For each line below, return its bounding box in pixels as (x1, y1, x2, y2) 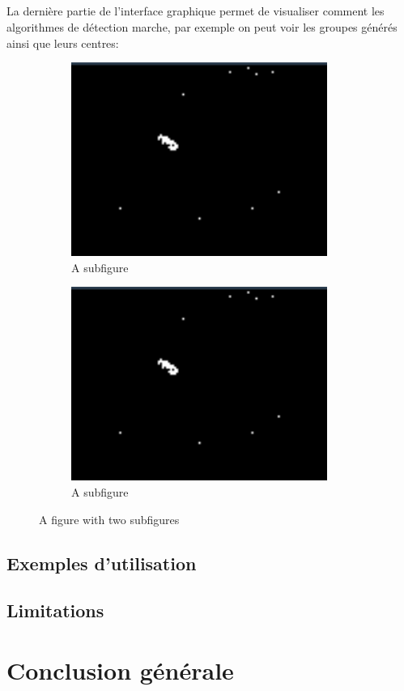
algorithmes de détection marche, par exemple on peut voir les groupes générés (6, 18, 398, 35)
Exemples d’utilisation (6, 550, 197, 575)
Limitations (6, 598, 104, 623)
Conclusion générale (6, 653, 234, 686)
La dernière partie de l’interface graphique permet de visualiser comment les (6, 2, 385, 19)
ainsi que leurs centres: (6, 34, 119, 51)
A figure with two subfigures (39, 510, 180, 527)
